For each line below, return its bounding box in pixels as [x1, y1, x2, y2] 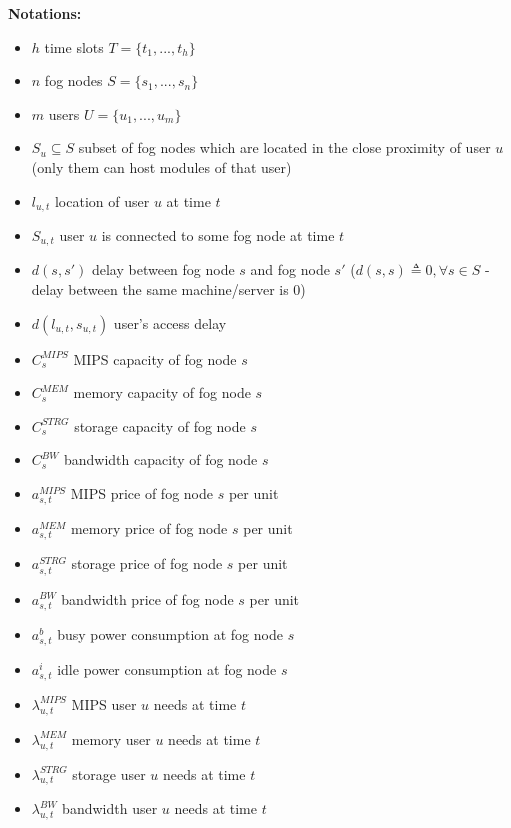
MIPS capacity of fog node [73, 348, 237, 369]
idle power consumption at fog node [57, 658, 277, 679]
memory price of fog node [70, 518, 228, 539]
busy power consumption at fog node [57, 623, 283, 644]
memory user [71, 728, 151, 749]
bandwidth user [62, 798, 158, 819]
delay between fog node [91, 259, 235, 280]
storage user [72, 763, 146, 784]
